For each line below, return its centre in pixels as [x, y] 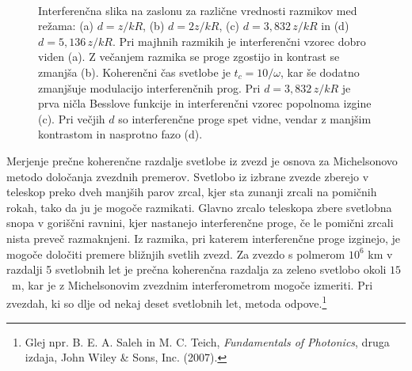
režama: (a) [66, 26]
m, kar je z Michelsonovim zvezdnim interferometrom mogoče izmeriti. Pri [192, 284]
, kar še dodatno [320, 72]
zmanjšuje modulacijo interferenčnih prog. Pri [149, 87]
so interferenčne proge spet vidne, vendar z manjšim [245, 118]
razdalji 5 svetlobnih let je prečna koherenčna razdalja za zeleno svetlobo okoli [196, 269]
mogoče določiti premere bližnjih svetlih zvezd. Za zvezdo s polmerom [176, 254]
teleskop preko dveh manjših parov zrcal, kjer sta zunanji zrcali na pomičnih [192, 192]
